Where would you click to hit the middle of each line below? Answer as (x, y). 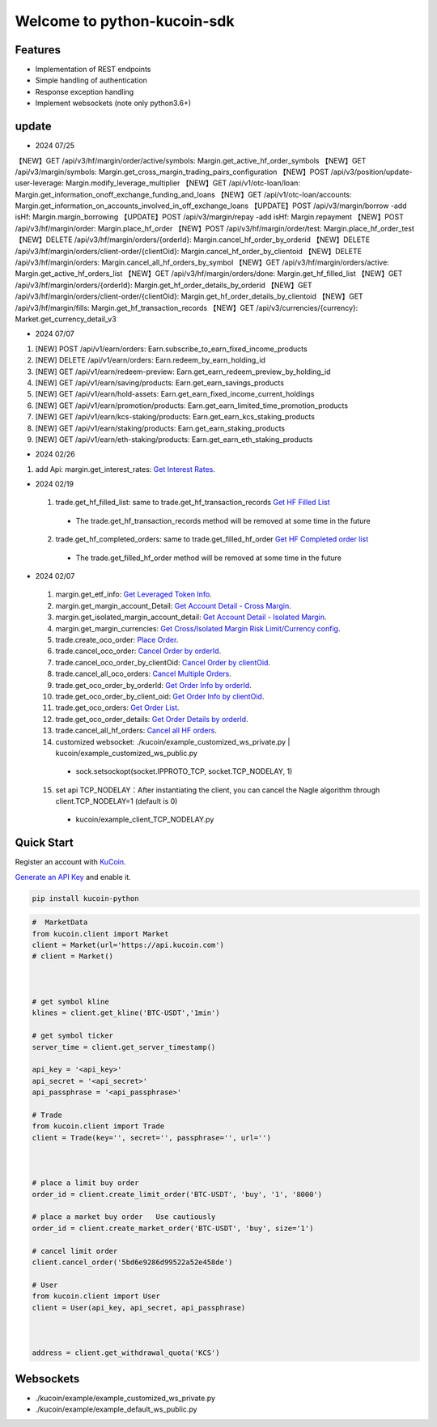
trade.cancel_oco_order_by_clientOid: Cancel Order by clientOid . (163, 662)
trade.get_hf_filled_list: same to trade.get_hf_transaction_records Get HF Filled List (193, 503)
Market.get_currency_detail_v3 (66, 319)
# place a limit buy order (85, 1183)
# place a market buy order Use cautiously (124, 1217)
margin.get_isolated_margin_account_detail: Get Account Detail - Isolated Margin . (191, 617)
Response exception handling (85, 91)
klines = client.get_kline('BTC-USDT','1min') (126, 1013)
